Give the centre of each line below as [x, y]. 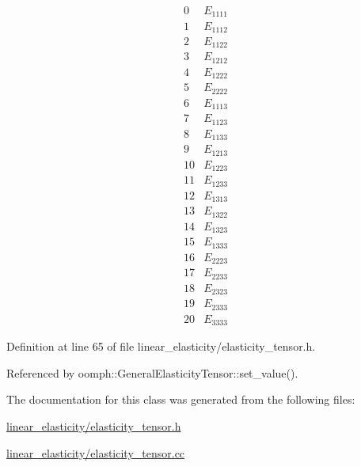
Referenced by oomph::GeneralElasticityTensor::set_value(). [152, 372]
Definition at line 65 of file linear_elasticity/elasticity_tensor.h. [161, 346]
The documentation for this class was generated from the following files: [181, 399]
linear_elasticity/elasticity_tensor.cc [96, 452]
